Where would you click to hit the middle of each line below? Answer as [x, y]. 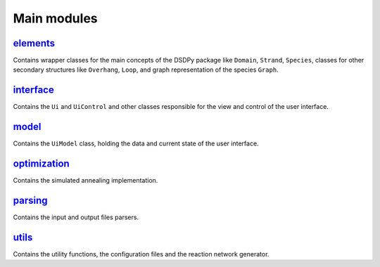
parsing [30, 200]
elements [34, 43]
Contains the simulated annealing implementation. [85, 181]
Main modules [55, 18]
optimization [41, 164]
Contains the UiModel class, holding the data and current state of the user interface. [136, 143]
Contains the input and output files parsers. [76, 217]
